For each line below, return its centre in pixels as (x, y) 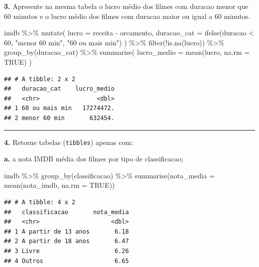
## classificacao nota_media (66, 212)
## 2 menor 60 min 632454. (59, 118)
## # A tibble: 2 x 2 (40, 79)
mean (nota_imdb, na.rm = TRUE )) (60, 185)
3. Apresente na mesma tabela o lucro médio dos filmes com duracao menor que (126, 6)
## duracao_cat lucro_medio (59, 89)
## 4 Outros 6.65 (66, 261)
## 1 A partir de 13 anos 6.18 (66, 231)
